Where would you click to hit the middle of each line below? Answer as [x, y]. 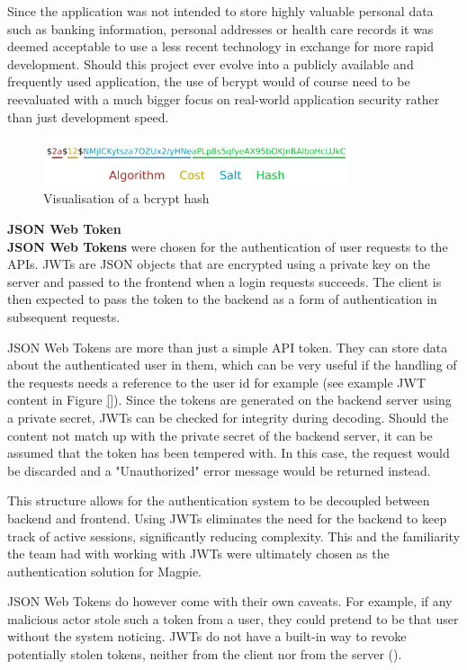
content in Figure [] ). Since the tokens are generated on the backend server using [229, 400]
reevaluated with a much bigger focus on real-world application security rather [224, 98]
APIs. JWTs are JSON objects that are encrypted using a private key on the [219, 264]
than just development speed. [88, 116]
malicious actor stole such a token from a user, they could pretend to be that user [233, 618]
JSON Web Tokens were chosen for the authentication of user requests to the [228, 246]
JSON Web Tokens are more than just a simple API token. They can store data [228, 347]
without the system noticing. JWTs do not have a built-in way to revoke [207, 636]
